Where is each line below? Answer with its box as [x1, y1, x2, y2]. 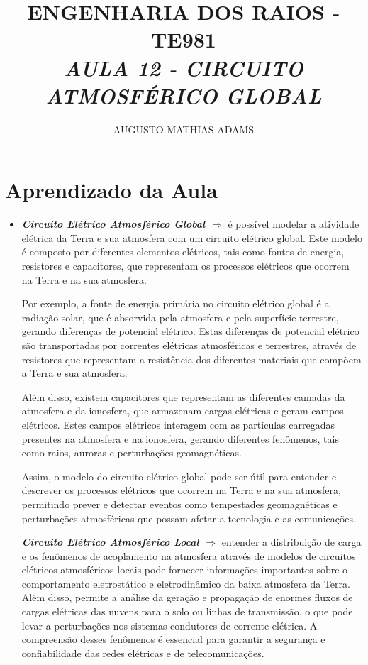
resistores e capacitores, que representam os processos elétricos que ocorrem [21, 258, 350, 273]
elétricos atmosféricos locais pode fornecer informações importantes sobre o [21, 562, 348, 577]
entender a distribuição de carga [221, 534, 362, 549]
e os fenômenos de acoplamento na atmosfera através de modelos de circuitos [21, 548, 356, 563]
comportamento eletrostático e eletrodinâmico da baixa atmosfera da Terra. [21, 576, 350, 590]
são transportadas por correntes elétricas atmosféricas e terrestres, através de [21, 337, 357, 352]
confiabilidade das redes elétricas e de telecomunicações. [21, 645, 264, 660]
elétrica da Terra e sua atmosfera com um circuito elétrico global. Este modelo [21, 230, 362, 245]
